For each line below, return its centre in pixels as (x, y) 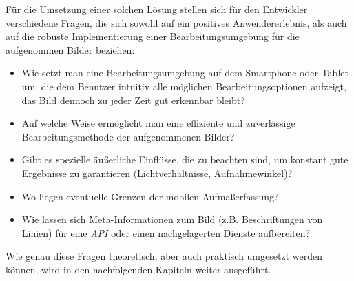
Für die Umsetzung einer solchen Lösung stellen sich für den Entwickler (157, 9)
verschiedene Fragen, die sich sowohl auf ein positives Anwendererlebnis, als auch (176, 22)
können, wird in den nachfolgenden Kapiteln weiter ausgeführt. (138, 269)
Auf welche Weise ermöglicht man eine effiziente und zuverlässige (158, 123)
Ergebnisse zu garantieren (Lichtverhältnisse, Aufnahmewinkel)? (157, 173)
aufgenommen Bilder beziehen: (70, 49)
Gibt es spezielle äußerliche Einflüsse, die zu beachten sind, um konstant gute (185, 159)
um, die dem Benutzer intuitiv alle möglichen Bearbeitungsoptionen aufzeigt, (184, 86)
